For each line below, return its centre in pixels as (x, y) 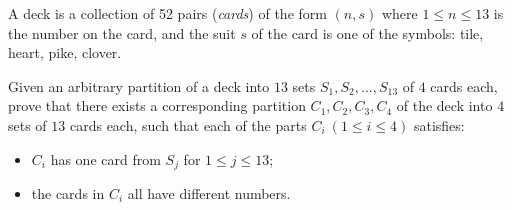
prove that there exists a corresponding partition (157, 105)
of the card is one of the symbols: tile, (367, 32)
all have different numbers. (209, 193)
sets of (27, 124)
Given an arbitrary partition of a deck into (139, 85)
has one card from (105, 158)
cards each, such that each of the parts (188, 124)
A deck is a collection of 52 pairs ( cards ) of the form (167, 13)
